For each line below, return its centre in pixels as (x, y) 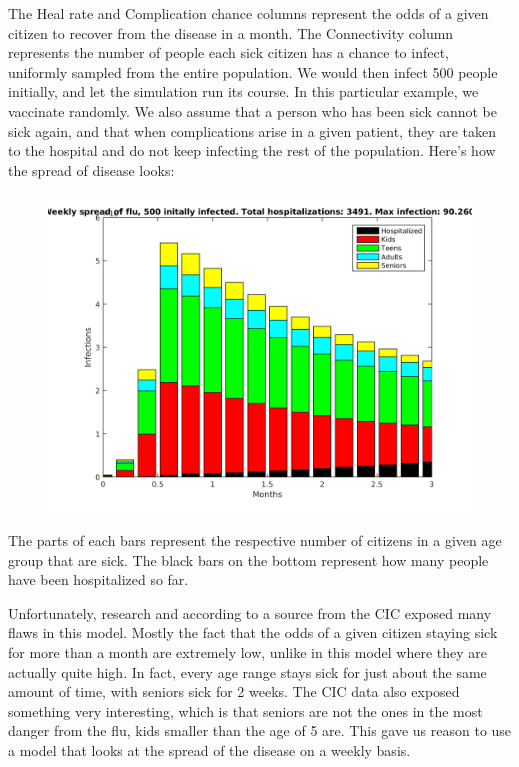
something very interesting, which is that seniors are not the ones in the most (245, 710)
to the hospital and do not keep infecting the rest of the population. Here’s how (252, 150)
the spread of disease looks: (91, 169)
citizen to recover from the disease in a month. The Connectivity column (231, 32)
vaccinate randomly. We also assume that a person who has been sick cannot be (252, 110)
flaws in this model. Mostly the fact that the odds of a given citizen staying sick (253, 632)
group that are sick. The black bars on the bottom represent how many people (248, 559)
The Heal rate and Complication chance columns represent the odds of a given (248, 13)
